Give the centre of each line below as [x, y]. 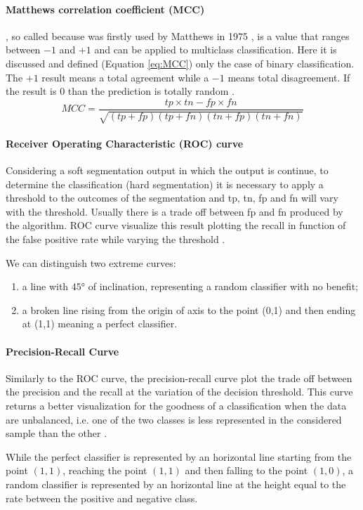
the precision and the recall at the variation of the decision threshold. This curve [179, 392]
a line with [45, 286]
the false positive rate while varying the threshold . [115, 238]
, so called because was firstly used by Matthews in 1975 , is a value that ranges [178, 35]
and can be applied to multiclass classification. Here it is [216, 50]
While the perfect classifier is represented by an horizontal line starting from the [179, 456]
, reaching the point [105, 470]
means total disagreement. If [289, 77]
